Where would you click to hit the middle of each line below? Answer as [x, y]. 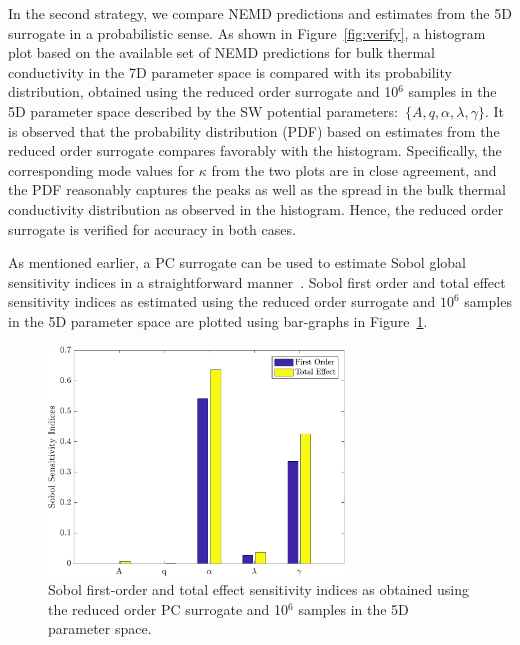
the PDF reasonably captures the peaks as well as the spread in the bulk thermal [257, 189]
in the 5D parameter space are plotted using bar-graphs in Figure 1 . [218, 320]
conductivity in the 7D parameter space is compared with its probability [230, 71]
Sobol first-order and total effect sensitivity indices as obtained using [258, 589]
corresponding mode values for [101, 169]
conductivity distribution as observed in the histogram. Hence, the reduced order [256, 208]
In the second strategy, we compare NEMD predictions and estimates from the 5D [260, 13]
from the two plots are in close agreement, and [354, 169]
